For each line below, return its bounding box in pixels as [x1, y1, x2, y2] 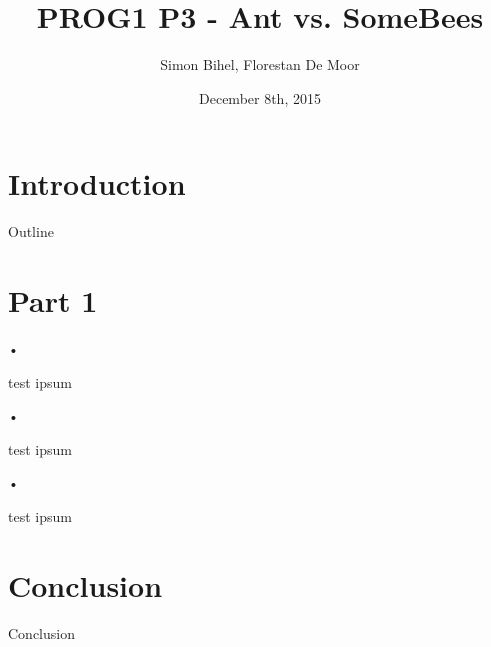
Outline [8, 221, 54, 242]
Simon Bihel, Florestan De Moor [160, 54, 360, 75]
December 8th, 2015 [199, 87, 321, 108]
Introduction [8, 163, 186, 204]
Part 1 [8, 280, 98, 321]
